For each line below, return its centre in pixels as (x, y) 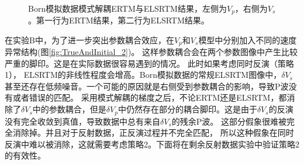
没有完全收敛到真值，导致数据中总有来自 (82, 121)
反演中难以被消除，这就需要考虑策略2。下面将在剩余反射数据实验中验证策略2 (152, 144)
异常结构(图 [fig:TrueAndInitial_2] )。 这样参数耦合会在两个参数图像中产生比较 (151, 52)
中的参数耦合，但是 (69, 109)
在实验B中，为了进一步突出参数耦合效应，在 (89, 39)
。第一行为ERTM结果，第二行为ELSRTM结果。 (119, 20)
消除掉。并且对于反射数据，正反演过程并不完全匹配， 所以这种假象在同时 (153, 133)
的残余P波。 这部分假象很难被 (229, 121)
